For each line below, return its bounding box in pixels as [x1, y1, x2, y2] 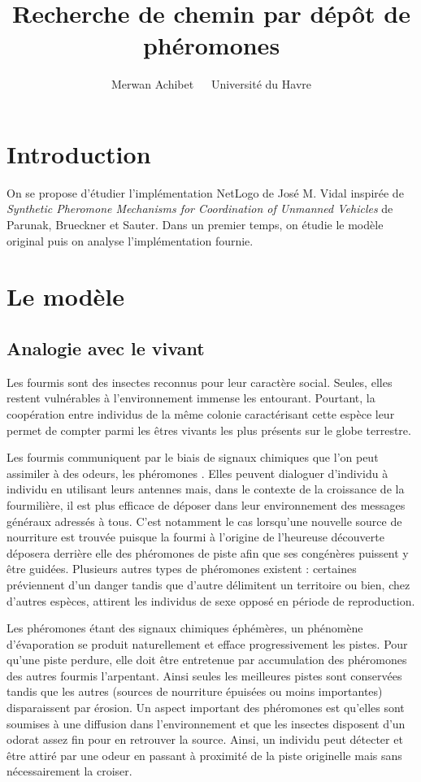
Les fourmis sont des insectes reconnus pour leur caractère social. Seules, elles [7, 373, 393, 390]
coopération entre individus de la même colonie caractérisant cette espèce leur [7, 405, 395, 422]
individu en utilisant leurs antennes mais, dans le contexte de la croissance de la [7, 480, 405, 497]
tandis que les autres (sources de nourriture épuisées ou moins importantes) [7, 683, 383, 700]
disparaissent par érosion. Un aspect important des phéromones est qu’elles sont [7, 699, 405, 716]
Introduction [7, 137, 151, 170]
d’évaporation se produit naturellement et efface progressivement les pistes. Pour [7, 635, 408, 652]
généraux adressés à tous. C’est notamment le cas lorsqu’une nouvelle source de [7, 512, 402, 529]
